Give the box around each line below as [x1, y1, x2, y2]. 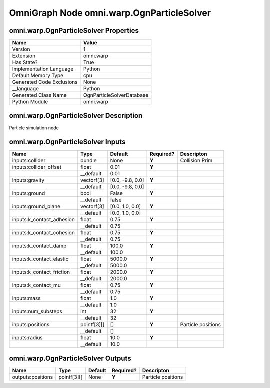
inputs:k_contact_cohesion [12, 229, 75, 236]
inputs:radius [12, 334, 43, 341]
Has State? [12, 59, 38, 66]
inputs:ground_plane [12, 203, 61, 210]
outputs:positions [12, 374, 53, 380]
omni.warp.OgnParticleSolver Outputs [9, 354, 132, 362]
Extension [12, 52, 36, 59]
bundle [80, 157, 97, 164]
